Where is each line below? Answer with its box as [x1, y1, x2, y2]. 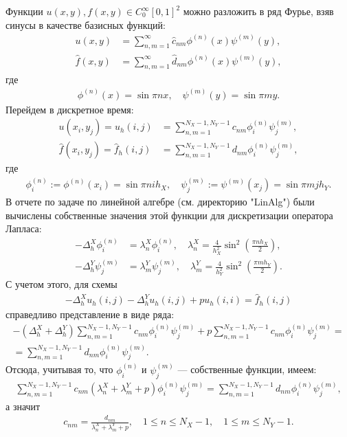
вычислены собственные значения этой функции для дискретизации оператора [5, 208, 333, 222]
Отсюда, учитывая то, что [5, 362, 113, 377]
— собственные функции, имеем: [177, 362, 317, 377]
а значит [5, 399, 41, 413]
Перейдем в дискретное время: [5, 102, 134, 116]
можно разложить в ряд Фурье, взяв [183, 4, 334, 18]
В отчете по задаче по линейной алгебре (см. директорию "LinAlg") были [5, 194, 315, 209]
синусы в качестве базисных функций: [5, 17, 166, 32]
